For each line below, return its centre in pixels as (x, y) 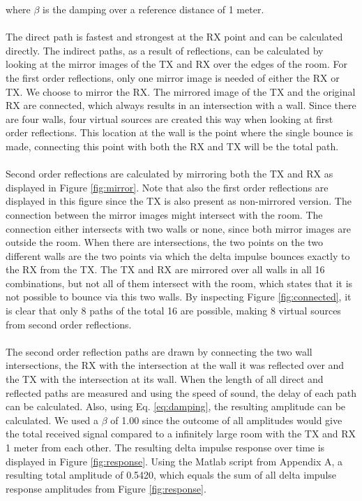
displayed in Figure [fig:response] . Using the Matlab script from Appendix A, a (174, 461)
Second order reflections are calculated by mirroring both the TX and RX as (169, 174)
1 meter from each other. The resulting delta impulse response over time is (165, 447)
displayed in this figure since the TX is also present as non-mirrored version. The (179, 201)
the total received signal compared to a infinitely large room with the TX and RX (181, 434)
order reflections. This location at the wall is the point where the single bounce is (179, 132)
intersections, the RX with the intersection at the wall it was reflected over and (175, 365)
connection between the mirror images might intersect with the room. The (164, 214)
